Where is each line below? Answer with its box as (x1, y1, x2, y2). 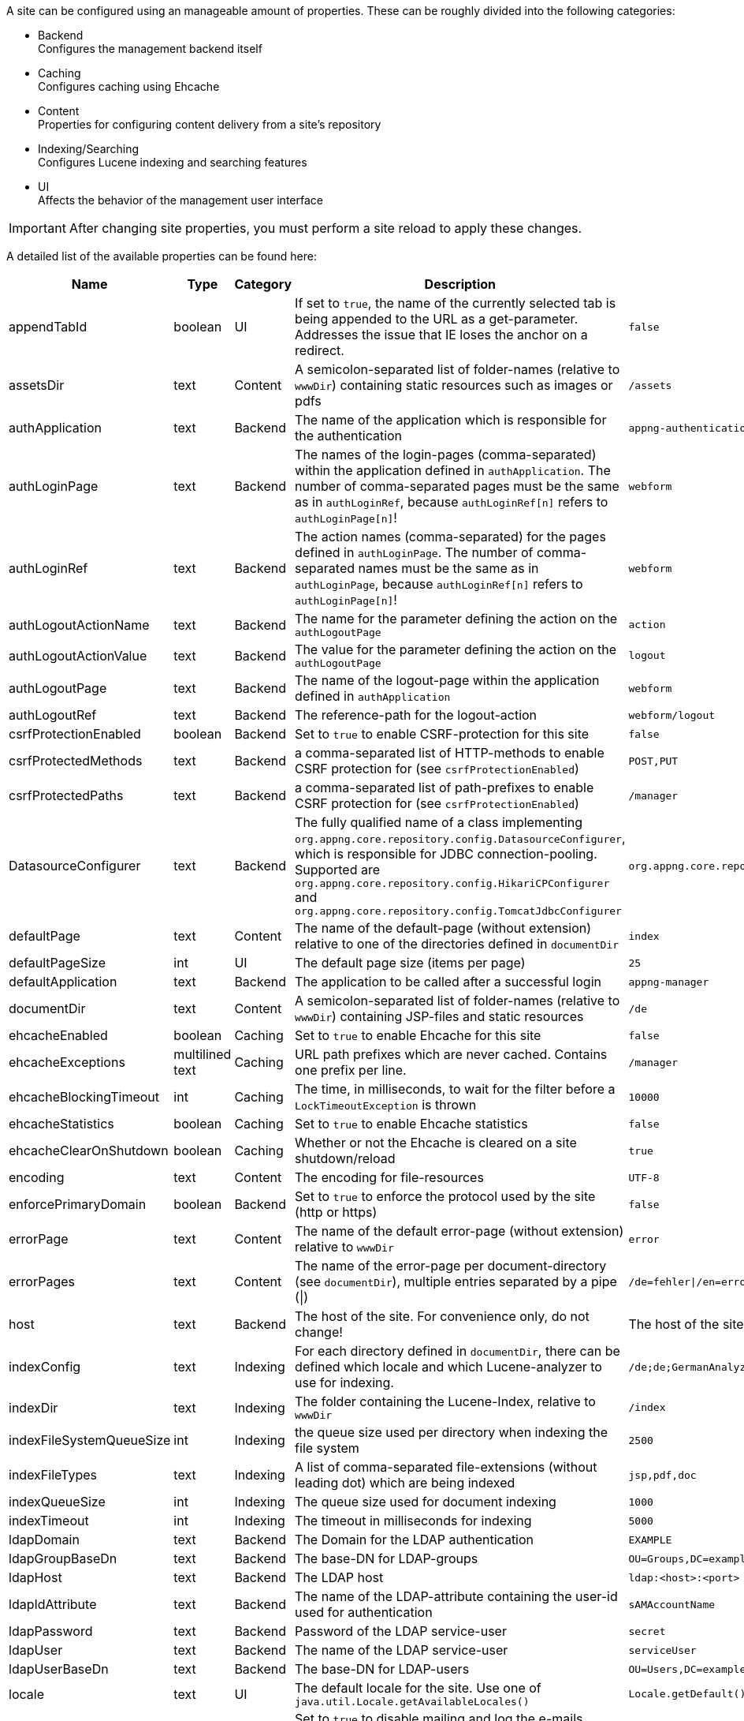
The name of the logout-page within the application (295, 672, 600, 688)
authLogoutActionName (9, 616, 150, 633)
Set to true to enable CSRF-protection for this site (295, 726, 590, 742)
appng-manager (628, 975, 709, 988)
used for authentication (295, 1604, 433, 1620)
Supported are (295, 862, 381, 877)
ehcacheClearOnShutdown (9, 1143, 169, 1158)
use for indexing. (295, 1375, 394, 1390)
